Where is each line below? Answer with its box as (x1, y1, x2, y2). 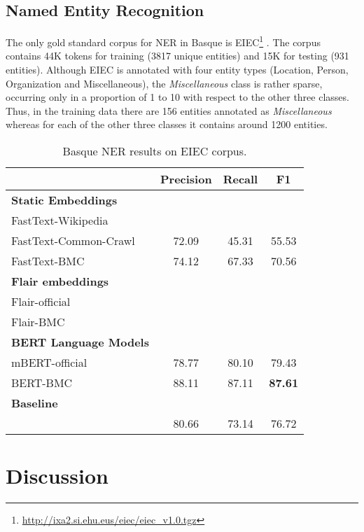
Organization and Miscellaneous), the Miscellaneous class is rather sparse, (6, 76, 323, 90)
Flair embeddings (11, 273, 109, 290)
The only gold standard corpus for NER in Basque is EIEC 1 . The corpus (6, 33, 321, 49)
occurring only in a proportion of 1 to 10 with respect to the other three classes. (6, 90, 349, 104)
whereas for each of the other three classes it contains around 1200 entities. (6, 117, 328, 132)
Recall (223, 171, 258, 188)
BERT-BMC (11, 374, 73, 391)
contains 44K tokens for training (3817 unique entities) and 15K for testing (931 (6, 48, 349, 63)
